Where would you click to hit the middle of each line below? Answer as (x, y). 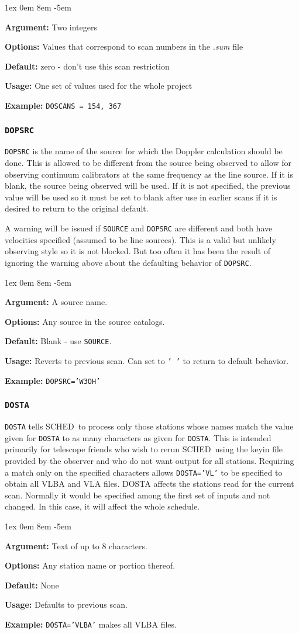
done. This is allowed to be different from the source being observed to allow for (148, 163)
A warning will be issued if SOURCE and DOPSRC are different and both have (139, 228)
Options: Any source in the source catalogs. (85, 321)
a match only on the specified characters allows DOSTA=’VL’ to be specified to (144, 472)
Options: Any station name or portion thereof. (90, 565)
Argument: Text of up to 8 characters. (76, 545)
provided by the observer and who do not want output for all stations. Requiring (149, 460)
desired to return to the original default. (77, 208)
